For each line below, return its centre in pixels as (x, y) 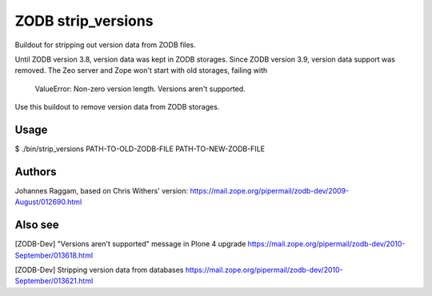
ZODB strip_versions (84, 21)
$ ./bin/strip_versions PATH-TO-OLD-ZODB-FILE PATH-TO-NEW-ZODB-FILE (140, 149)
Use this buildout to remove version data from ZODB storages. (117, 107)
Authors (36, 172)
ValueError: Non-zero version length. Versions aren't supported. (140, 89)
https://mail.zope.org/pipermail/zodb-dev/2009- (269, 190)
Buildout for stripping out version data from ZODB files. (105, 45)
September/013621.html (54, 281)
